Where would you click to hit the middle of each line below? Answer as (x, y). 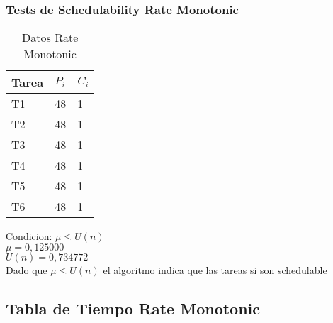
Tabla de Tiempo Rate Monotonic (133, 308)
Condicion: (29, 236)
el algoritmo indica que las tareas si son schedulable (215, 269)
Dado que (27, 269)
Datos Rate (50, 38)
